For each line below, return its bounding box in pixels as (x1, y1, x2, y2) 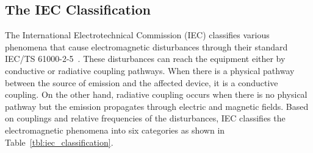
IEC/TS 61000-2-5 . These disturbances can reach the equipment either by (5, 52, 286, 65)
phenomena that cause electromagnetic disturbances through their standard (5, 40, 288, 53)
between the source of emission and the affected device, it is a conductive (5, 76, 278, 89)
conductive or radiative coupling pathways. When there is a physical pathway (5, 64, 295, 76)
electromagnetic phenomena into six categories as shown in (5, 123, 225, 136)
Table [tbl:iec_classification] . (5, 135, 113, 148)
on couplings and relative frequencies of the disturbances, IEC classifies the (5, 112, 286, 124)
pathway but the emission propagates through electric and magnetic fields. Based (5, 100, 309, 112)
